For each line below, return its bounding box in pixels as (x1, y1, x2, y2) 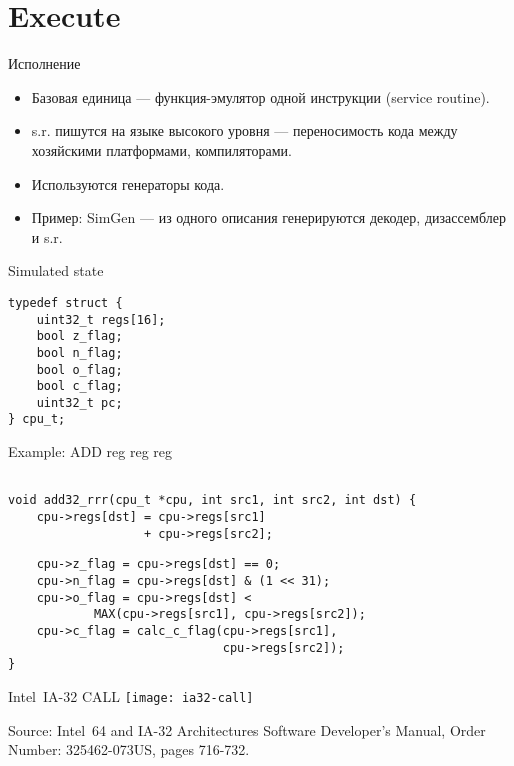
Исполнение (8, 53, 81, 74)
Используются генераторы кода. (31, 173, 225, 194)
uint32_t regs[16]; (36, 312, 166, 327)
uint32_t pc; (36, 395, 123, 410)
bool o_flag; (36, 362, 123, 377)
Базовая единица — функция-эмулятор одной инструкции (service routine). (31, 86, 490, 107)
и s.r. (31, 226, 63, 247)
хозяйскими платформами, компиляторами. (31, 139, 292, 160)
